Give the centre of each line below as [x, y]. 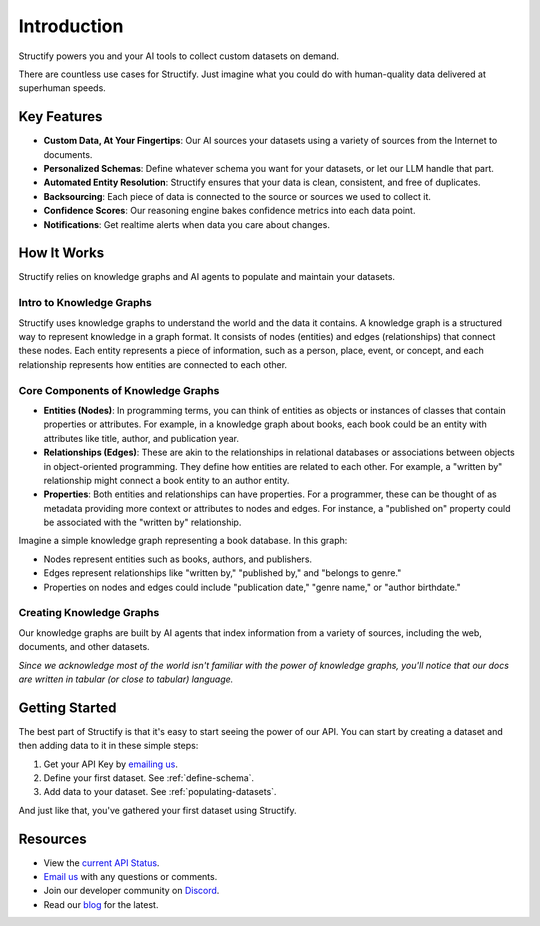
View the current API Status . [101, 862]
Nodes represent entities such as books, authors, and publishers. [178, 559]
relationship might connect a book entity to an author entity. [166, 480]
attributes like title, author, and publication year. [141, 438]
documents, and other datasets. [84, 647]
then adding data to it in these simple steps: [108, 746]
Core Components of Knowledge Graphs [119, 390]
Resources [52, 838]
